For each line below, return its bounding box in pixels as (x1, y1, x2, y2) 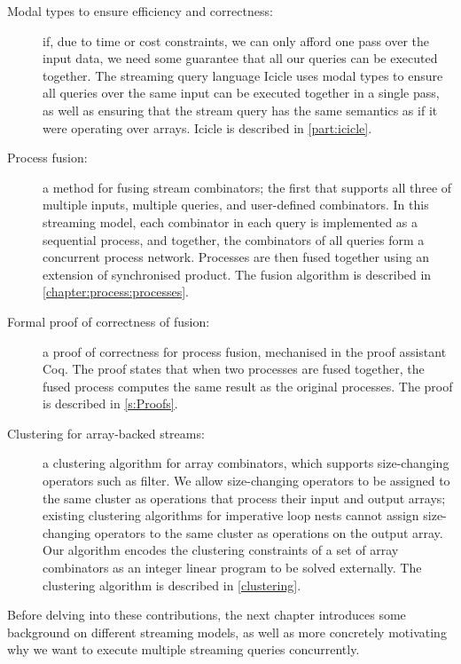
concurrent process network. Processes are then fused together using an (43, 248, 430, 266)
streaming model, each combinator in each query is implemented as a (43, 212, 418, 231)
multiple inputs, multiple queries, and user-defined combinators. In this (43, 195, 429, 214)
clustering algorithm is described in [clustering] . (43, 575, 301, 594)
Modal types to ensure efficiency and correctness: (7, 2, 273, 20)
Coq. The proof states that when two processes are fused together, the (43, 360, 425, 378)
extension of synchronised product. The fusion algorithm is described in (43, 265, 432, 283)
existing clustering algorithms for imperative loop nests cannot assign (43, 506, 419, 525)
